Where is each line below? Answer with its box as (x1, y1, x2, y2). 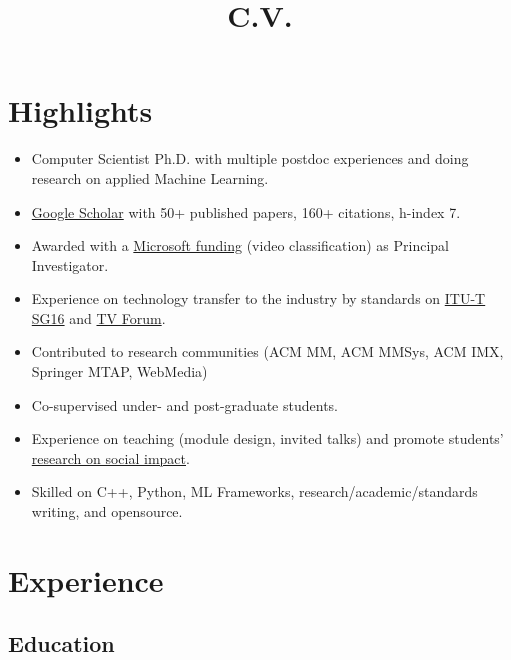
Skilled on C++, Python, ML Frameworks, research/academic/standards (31, 481, 478, 502)
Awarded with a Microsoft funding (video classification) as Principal (31, 235, 449, 256)
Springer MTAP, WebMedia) (31, 361, 208, 382)
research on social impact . (31, 447, 190, 468)
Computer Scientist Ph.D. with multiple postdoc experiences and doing (31, 148, 469, 169)
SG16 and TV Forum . (31, 307, 166, 328)
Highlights (8, 90, 153, 131)
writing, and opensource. (31, 501, 183, 522)
